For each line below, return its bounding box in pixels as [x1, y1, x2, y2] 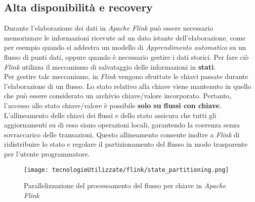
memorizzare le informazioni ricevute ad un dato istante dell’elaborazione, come [4, 32, 246, 42]
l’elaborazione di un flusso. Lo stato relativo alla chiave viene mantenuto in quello [4, 81, 252, 91]
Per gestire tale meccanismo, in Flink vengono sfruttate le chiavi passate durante [4, 71, 249, 81]
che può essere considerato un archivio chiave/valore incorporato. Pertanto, [4, 90, 231, 101]
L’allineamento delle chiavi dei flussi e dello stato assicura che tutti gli [4, 110, 216, 120]
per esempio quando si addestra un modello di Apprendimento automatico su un [4, 42, 246, 52]
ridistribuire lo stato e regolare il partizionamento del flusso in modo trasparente [4, 139, 248, 149]
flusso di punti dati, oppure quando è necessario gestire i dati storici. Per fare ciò [4, 51, 249, 62]
